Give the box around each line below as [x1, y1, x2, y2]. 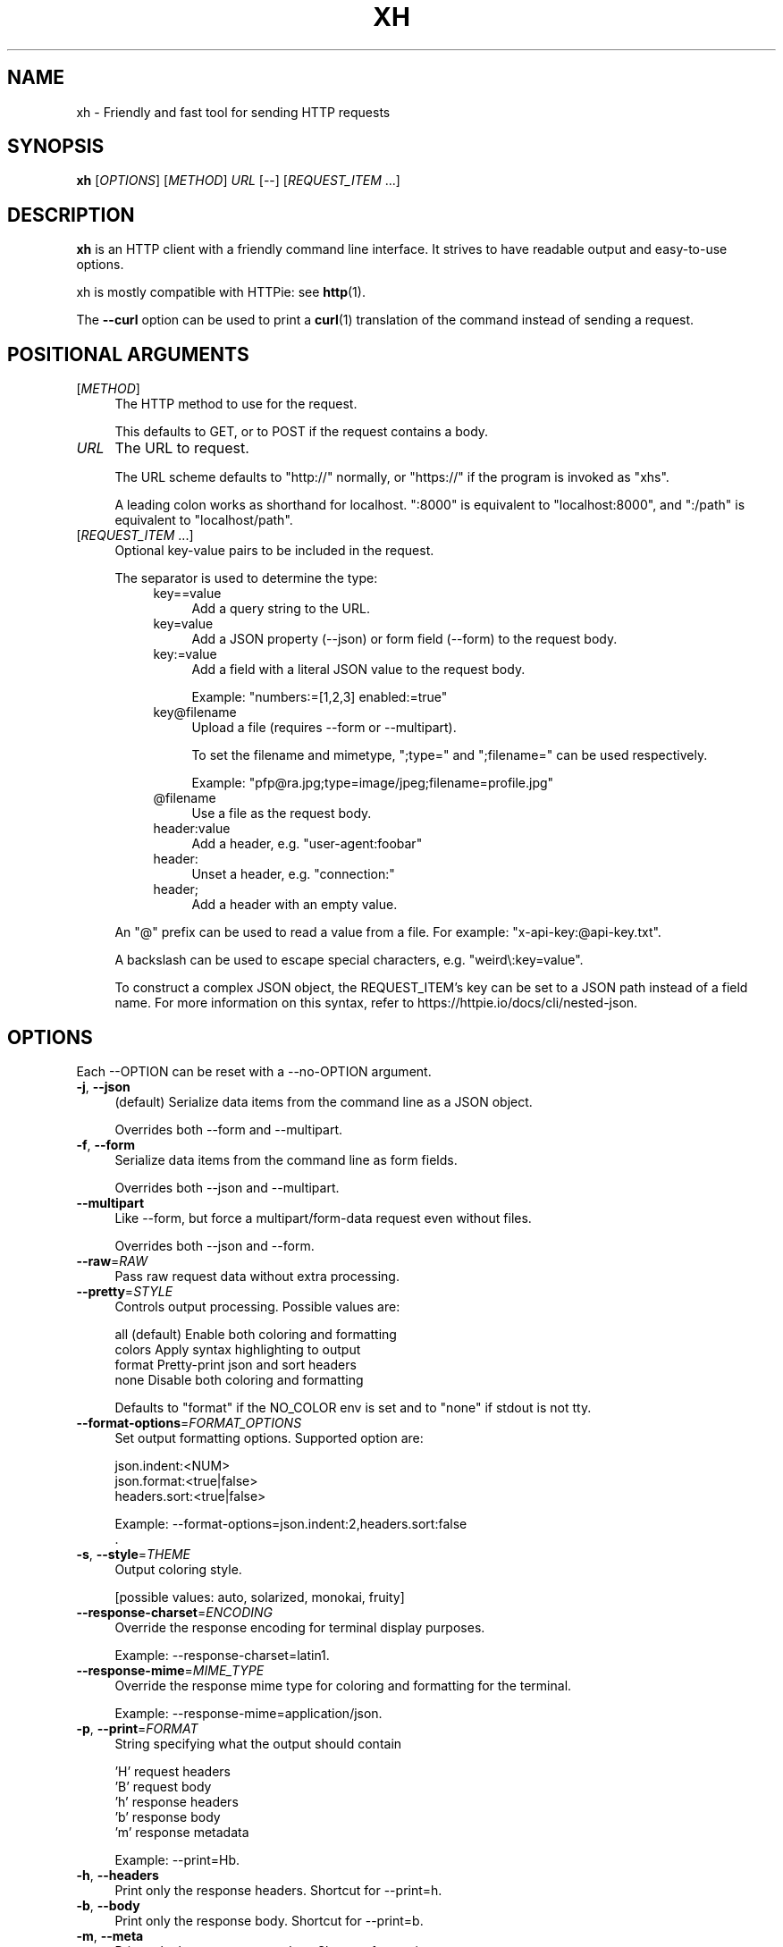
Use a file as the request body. [191, 805, 372, 822]
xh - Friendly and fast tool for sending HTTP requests [76, 104, 391, 120]
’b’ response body [114, 1808, 221, 1825]
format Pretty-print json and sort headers [114, 1356, 357, 1372]
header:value [153, 821, 231, 837]
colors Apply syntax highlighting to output [114, 1341, 361, 1357]
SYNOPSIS [7, 135, 105, 158]
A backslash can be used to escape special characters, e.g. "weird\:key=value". [114, 952, 584, 968]
